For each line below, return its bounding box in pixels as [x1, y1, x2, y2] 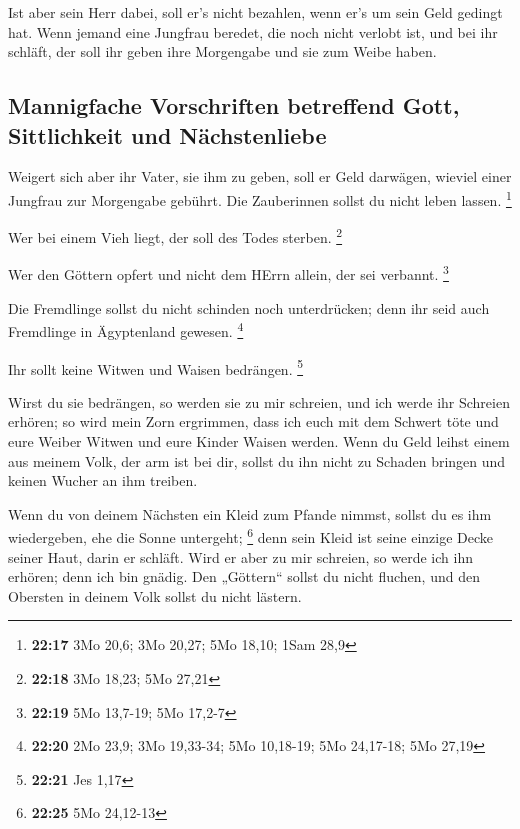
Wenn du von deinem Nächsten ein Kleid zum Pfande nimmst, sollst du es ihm [8, 503, 492, 524]
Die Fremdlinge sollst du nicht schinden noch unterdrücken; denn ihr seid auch [8, 297, 490, 318]
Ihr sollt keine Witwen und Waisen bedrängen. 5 [8, 355, 304, 379]
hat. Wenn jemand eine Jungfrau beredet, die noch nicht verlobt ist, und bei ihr [8, 21, 498, 42]
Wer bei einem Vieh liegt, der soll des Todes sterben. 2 [8, 224, 343, 247]
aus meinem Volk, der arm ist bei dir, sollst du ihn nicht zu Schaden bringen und [8, 450, 506, 471]
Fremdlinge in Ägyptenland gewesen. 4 [8, 318, 244, 341]
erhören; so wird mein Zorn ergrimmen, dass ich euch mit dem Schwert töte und [8, 411, 499, 432]
